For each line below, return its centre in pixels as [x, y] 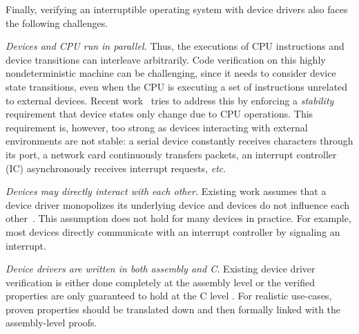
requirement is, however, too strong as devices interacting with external [157, 127]
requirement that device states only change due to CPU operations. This [159, 114]
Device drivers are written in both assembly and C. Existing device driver [161, 269]
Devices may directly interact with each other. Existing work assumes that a [166, 191]
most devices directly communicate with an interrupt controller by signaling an [173, 231]
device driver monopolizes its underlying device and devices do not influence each [178, 204]
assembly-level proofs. [51, 323]
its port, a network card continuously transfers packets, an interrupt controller [171, 154]
